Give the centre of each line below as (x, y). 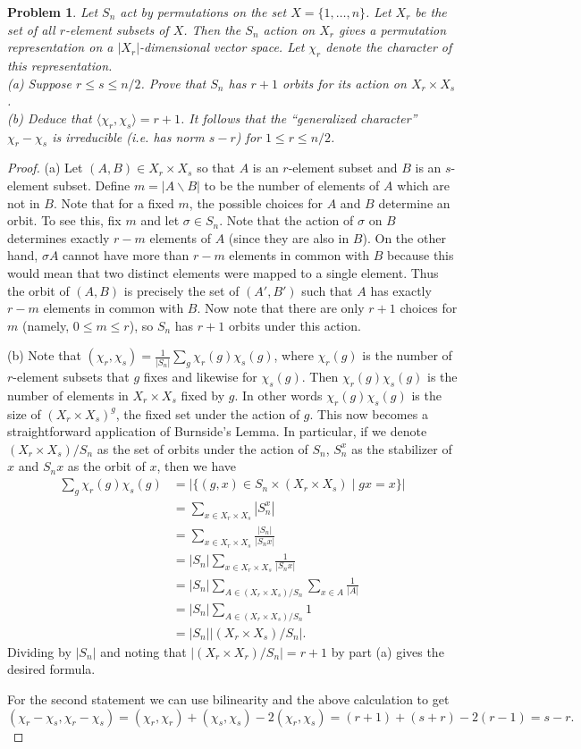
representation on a (60, 47)
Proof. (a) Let (45, 168)
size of (24, 413)
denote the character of (389, 47)
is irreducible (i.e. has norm (128, 136)
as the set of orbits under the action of (202, 448)
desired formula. (51, 669)
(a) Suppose (39, 83)
